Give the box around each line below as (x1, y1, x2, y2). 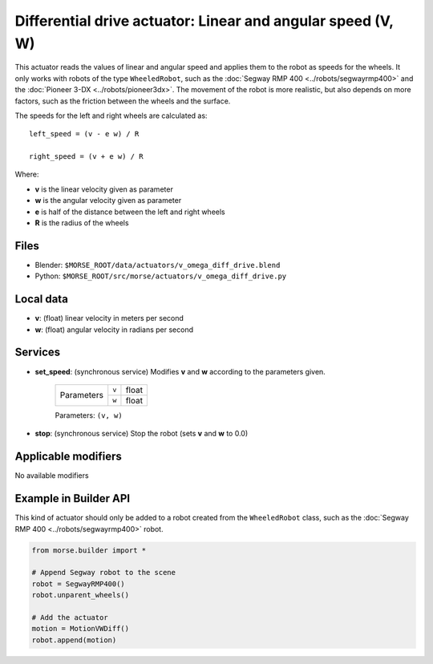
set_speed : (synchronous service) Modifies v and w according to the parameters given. (34, 366, 326, 376)
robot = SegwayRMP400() (31, 579, 126, 589)
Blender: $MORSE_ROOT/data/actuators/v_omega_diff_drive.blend (34, 260, 281, 269)
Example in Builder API (14, 492, 131, 505)
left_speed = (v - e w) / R (29, 129, 140, 139)
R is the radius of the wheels (34, 218, 129, 228)
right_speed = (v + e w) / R (29, 152, 144, 161)
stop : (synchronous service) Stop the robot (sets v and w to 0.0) (34, 429, 249, 439)
